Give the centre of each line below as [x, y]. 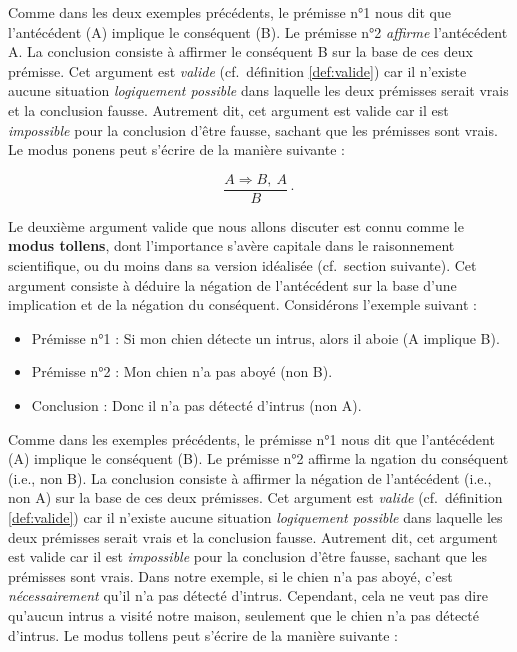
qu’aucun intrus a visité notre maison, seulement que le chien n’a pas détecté [243, 614]
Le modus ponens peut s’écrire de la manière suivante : [176, 149]
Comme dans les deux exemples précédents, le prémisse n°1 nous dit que [229, 12]
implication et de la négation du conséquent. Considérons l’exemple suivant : [242, 304]
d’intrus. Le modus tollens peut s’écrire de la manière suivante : [203, 634]
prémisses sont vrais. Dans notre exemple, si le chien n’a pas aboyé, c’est [230, 575]
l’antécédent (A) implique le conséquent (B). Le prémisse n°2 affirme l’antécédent [258, 31]
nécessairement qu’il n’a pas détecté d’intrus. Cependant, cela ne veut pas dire [248, 595]
